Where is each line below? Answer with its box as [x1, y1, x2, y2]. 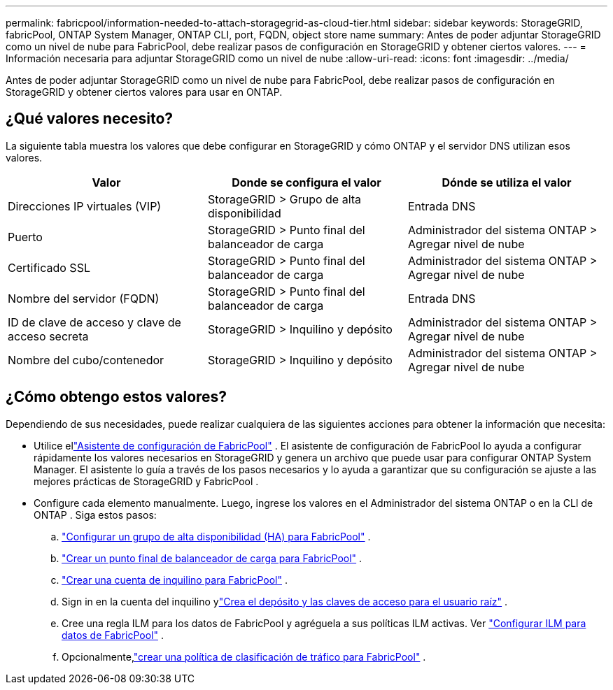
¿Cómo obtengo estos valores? [6, 388, 227, 406]
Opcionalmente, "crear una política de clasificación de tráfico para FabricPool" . [62, 650, 426, 663]
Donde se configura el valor [232, 175, 381, 189]
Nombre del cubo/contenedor [8, 352, 164, 367]
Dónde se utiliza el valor [442, 175, 572, 189]
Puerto [8, 229, 43, 244]
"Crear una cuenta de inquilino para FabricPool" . [62, 573, 288, 586]
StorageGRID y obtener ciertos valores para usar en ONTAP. [6, 86, 283, 98]
